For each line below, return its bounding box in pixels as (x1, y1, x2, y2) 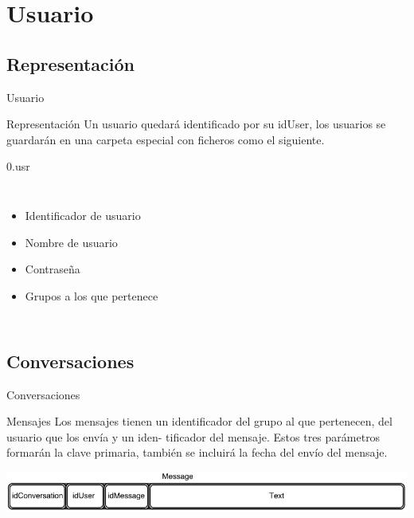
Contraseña (25, 261, 80, 277)
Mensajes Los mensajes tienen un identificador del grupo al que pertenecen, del (6, 413, 393, 430)
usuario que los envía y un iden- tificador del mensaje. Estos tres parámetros (6, 428, 381, 445)
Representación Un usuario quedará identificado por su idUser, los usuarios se (6, 116, 386, 132)
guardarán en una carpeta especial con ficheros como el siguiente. (6, 131, 325, 147)
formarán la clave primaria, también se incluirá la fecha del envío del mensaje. (6, 444, 388, 461)
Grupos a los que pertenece (25, 287, 158, 304)
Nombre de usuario (25, 233, 118, 250)
